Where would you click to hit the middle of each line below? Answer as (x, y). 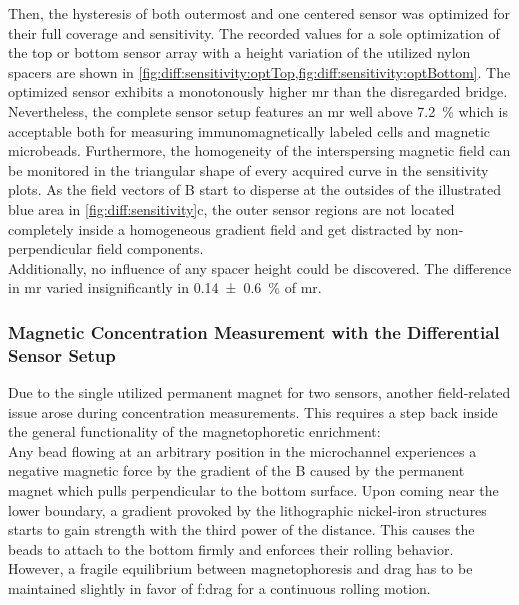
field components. (150, 248)
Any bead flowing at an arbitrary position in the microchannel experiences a (242, 450)
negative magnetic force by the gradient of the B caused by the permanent (236, 470)
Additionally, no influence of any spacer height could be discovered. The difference (260, 267)
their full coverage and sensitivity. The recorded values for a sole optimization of (254, 32)
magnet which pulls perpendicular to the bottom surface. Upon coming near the (253, 490)
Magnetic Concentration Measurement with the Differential (254, 331)
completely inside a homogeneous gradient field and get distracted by (220, 228)
